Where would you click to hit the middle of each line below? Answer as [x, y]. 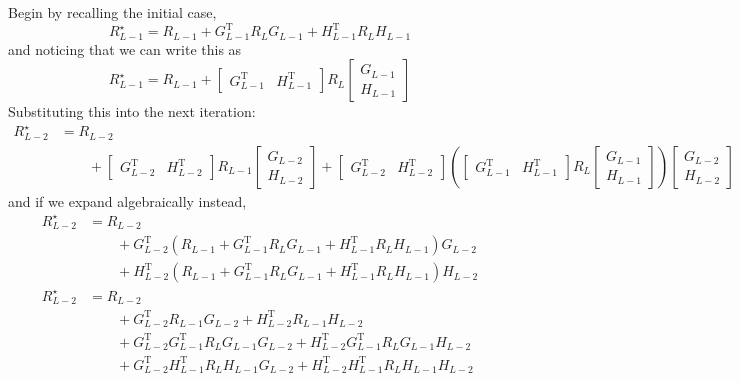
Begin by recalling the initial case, [112, 12]
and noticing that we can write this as [125, 48]
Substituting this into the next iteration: [132, 111]
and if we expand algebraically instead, [127, 200]
